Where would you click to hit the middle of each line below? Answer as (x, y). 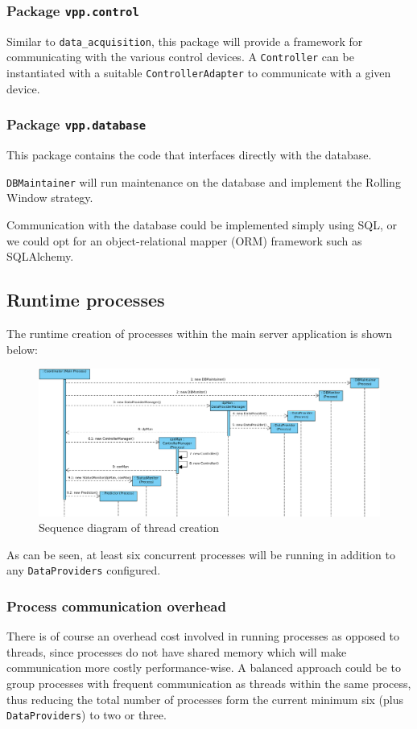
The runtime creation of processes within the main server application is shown (199, 333)
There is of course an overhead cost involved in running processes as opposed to (203, 636)
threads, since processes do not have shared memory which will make (177, 651)
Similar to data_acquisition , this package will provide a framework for (185, 41)
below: (22, 349)
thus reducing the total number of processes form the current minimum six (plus (205, 699)
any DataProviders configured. (84, 570)
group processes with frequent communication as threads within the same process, (209, 683)
